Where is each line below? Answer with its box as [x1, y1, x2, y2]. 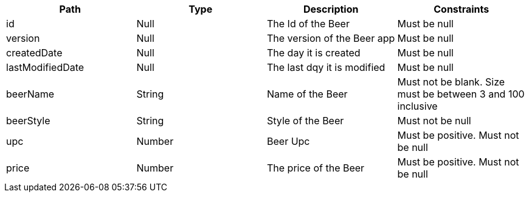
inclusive [397, 100, 438, 112]
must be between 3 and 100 [397, 88, 525, 100]
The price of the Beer [267, 162, 365, 174]
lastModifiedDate [6, 61, 85, 73]
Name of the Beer [267, 88, 348, 100]
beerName [6, 88, 55, 100]
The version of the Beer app [267, 32, 395, 44]
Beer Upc [267, 135, 310, 147]
